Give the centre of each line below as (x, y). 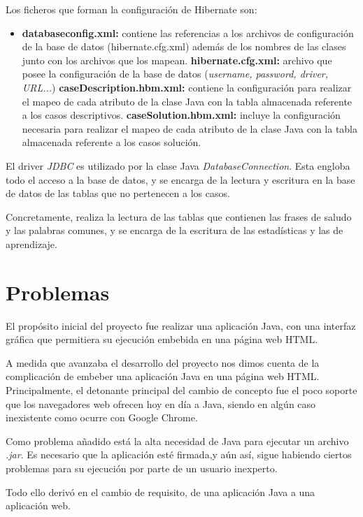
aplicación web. (38, 505)
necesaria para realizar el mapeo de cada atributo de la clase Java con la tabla (190, 128)
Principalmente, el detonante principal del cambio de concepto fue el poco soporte (181, 390)
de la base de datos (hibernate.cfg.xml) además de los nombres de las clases (184, 46)
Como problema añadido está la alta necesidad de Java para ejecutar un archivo (177, 440)
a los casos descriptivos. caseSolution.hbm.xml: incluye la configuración (181, 115)
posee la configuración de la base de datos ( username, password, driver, (175, 74)
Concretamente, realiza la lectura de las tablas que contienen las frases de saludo (179, 216)
